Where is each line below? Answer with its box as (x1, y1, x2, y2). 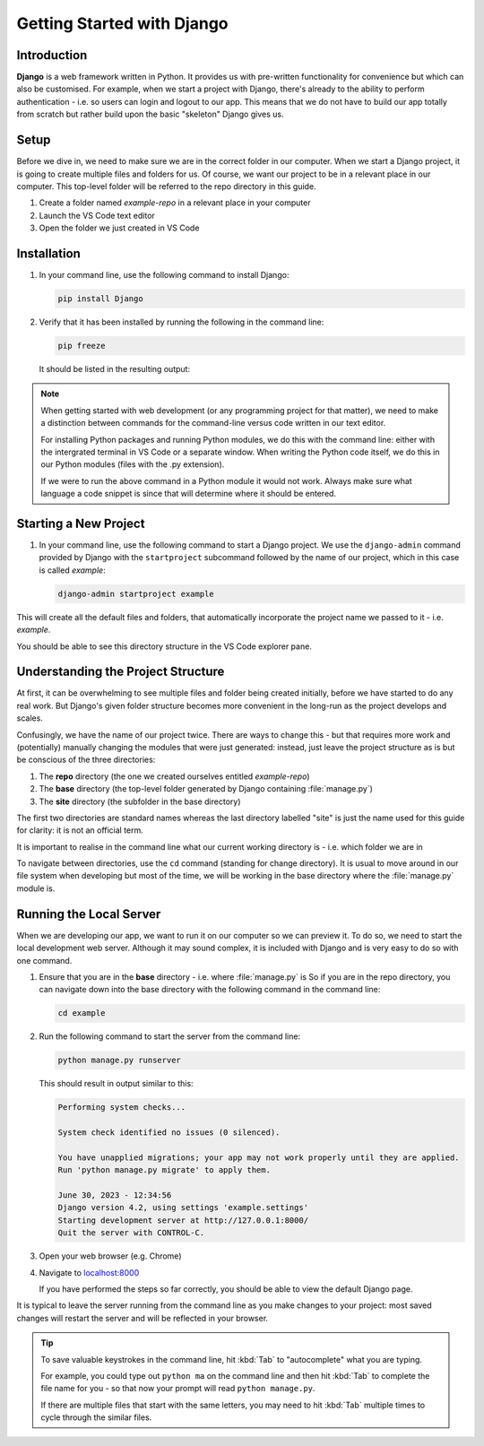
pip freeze (57, 341, 106, 351)
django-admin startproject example (57, 588, 214, 599)
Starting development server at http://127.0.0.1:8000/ (57, 1215, 309, 1225)
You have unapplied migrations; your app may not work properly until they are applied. (57, 1152, 461, 1163)
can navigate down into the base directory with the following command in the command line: (39, 984, 381, 995)
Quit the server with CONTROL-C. (57, 1228, 205, 1238)
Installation (16, 246, 81, 261)
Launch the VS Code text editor (39, 210, 156, 221)
